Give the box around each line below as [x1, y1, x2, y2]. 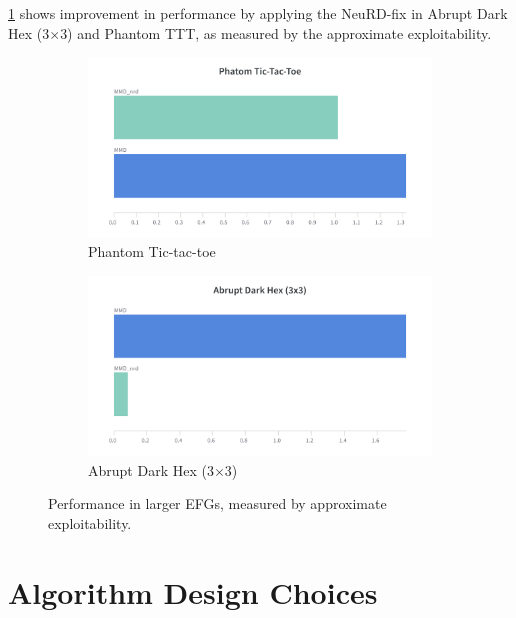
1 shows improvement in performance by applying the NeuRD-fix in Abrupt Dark [8, 3, 508, 23]
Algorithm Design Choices [8, 571, 378, 612]
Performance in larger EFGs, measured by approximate [48, 493, 387, 514]
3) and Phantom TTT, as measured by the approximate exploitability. [60, 22, 492, 43]
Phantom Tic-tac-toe [88, 241, 216, 262]
